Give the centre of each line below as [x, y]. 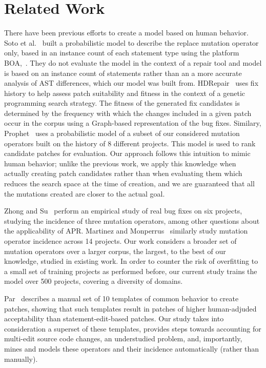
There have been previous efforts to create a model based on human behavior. [126, 33]
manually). [21, 359]
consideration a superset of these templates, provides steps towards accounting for [133, 328]
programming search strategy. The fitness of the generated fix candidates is [122, 103]
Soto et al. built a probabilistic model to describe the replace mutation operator [131, 42]
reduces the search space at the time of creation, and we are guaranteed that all [129, 183]
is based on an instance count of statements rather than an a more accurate [123, 73]
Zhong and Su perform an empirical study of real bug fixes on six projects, [123, 211]
